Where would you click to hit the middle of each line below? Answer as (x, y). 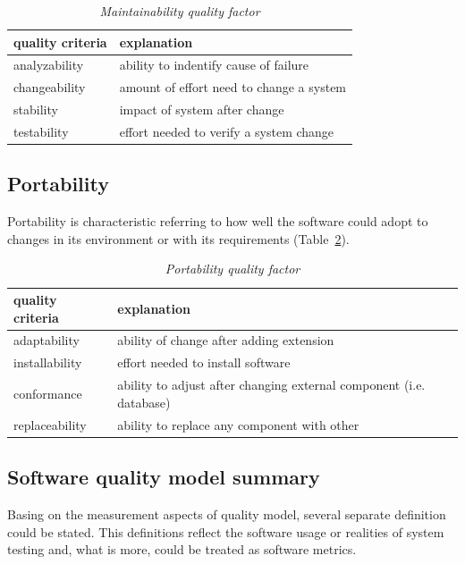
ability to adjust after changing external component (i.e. (271, 385)
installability (48, 362)
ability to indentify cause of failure (214, 65)
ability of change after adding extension (226, 340)
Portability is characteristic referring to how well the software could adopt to (218, 221)
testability (41, 131)
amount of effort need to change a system (233, 87)
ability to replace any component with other (238, 424)
